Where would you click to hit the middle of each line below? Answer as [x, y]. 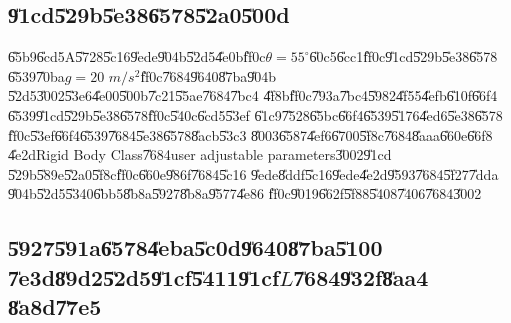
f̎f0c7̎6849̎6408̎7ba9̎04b [208, 75]
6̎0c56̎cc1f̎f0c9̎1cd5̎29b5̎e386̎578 [403, 56]
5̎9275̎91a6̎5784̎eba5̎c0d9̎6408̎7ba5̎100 [195, 247]
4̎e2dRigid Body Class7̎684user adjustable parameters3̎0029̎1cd [200, 154]
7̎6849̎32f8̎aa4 [361, 276]
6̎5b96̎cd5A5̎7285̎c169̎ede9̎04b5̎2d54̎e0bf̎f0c [137, 56]
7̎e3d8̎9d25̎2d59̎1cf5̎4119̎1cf [144, 276]
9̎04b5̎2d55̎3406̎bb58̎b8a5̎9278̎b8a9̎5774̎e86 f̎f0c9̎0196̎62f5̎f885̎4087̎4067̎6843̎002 [245, 193]
